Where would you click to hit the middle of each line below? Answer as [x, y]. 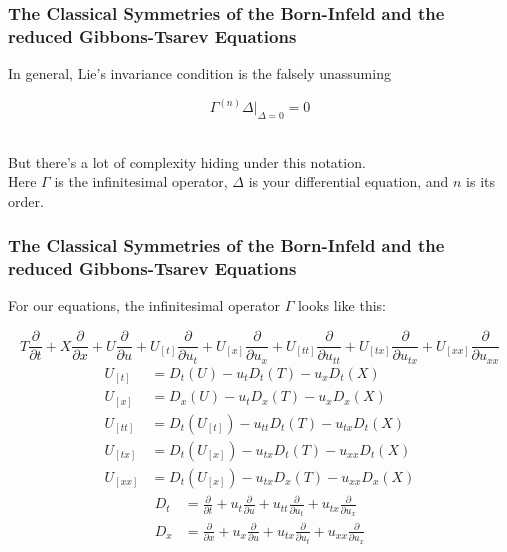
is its [481, 181]
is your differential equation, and [348, 181]
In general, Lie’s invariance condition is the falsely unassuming [199, 73]
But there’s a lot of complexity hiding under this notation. [187, 161]
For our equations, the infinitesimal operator [144, 305]
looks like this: [341, 305]
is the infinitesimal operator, [141, 181]
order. [26, 200]
